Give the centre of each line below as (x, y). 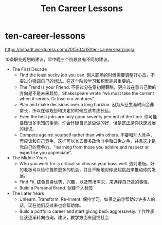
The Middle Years (30, 158)
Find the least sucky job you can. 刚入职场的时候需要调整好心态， (85, 75)
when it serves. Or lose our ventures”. (57, 98)
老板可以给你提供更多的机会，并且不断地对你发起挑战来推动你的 (88, 169)
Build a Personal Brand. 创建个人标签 (56, 187)
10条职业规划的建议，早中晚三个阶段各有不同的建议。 (58, 59)
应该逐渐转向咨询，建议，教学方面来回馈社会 (64, 217)
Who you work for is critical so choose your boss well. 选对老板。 (85, 163)
